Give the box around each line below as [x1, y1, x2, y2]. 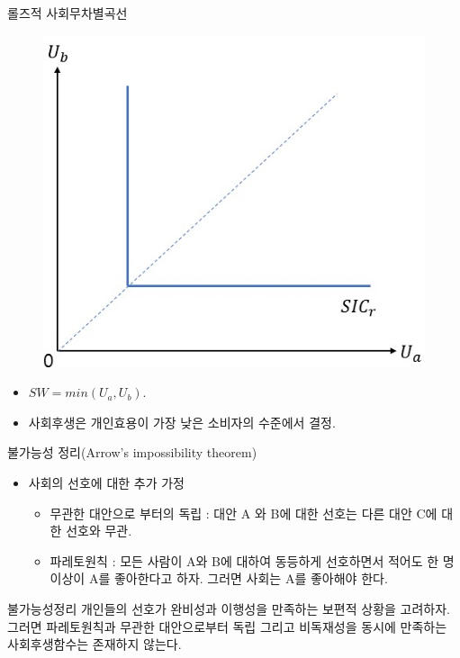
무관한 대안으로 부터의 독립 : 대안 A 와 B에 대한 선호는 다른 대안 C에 [50, 503, 437, 522]
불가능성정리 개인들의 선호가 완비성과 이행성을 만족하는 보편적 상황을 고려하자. [7, 599, 450, 617]
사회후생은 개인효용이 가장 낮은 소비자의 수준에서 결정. [28, 412, 336, 431]
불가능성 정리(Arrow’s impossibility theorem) [7, 443, 257, 462]
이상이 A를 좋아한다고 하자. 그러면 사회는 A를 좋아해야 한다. [50, 569, 388, 588]
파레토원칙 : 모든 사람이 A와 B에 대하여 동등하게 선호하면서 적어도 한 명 [50, 551, 455, 570]
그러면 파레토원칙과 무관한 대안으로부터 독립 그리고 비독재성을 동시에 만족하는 [7, 617, 447, 635]
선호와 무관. [66, 521, 132, 540]
